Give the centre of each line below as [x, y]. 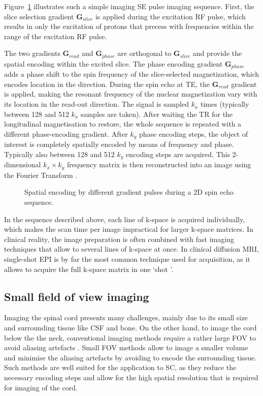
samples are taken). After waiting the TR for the [157, 114]
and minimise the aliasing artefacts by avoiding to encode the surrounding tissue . [130, 357]
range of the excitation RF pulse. [56, 36]
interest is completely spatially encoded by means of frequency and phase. [119, 144]
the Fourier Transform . [41, 175]
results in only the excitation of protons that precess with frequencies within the [129, 26]
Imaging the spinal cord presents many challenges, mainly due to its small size [126, 317]
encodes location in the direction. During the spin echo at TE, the [107, 84]
